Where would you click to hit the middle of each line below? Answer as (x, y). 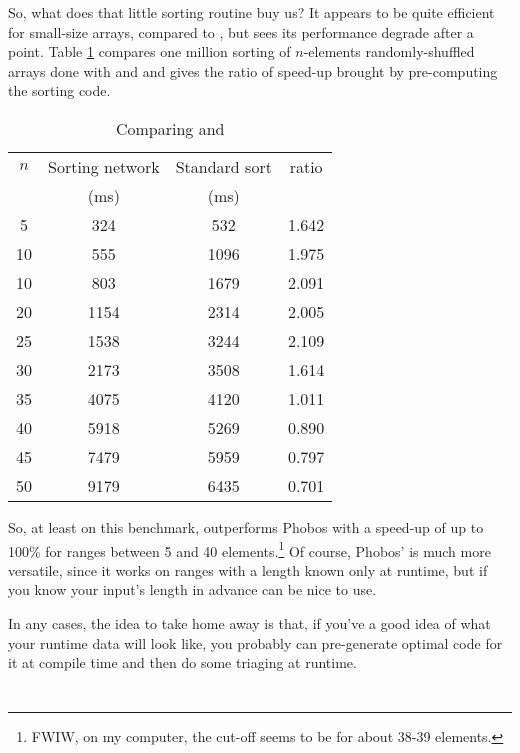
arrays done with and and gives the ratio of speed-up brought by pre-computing (253, 70)
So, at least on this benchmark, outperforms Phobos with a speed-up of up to (246, 526)
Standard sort (223, 166)
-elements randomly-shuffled (389, 51)
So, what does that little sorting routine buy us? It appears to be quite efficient (251, 12)
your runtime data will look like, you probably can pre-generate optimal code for (255, 642)
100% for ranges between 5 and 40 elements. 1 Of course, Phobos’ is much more (249, 549)
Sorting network (104, 166)
